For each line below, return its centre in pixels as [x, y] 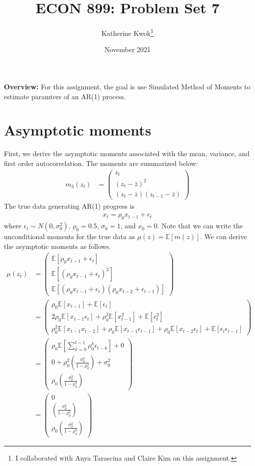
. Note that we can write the [200, 226]
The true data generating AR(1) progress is [69, 206]
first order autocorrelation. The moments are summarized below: [101, 163]
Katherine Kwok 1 [127, 32]
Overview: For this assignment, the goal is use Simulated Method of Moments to [127, 86]
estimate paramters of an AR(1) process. [65, 96]
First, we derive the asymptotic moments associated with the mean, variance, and [127, 153]
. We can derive [224, 236]
